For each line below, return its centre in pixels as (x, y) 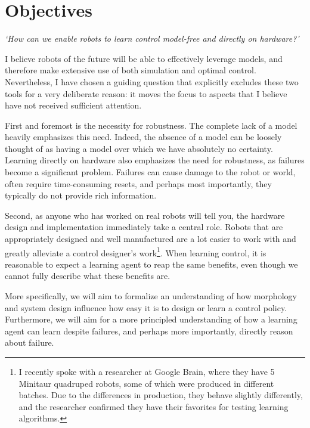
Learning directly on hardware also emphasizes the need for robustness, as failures (155, 160)
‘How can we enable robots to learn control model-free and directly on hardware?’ (152, 38)
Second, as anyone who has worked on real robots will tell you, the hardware (145, 215)
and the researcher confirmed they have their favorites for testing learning (154, 406)
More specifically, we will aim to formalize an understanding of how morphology (151, 296)
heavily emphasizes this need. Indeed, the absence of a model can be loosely (143, 137)
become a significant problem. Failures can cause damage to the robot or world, (150, 172)
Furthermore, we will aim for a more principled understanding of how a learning (151, 319)
